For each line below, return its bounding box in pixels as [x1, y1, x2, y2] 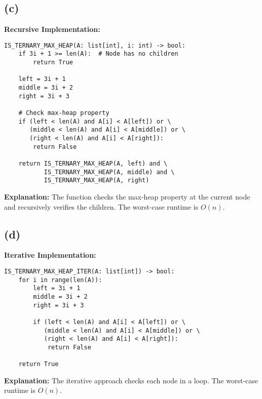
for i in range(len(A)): [18, 276, 102, 284]
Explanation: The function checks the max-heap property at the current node [4, 191, 250, 202]
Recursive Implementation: [4, 24, 100, 34]
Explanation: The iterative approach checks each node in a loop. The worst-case [4, 375, 258, 385]
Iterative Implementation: [4, 250, 96, 260]
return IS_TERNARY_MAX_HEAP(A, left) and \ [18, 159, 168, 167]
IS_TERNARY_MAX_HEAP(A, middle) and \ [44, 168, 175, 176]
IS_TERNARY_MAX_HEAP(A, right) [44, 177, 149, 184]
